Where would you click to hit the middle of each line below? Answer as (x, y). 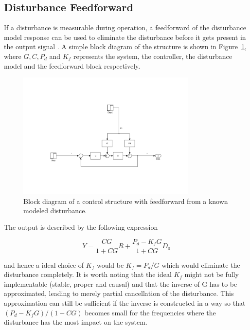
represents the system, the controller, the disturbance (152, 56)
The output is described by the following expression (81, 227)
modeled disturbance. (55, 211)
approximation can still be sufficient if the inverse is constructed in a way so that (125, 303)
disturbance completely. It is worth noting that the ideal (88, 274)
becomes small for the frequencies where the (150, 312)
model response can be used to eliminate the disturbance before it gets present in (125, 37)
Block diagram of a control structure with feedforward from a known (126, 201)
